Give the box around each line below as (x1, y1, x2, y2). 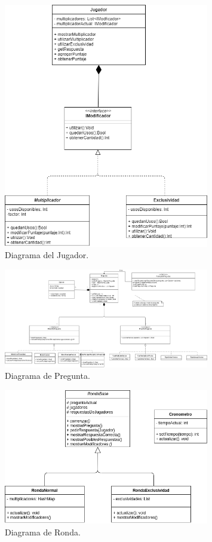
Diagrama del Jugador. (5, 249, 89, 261)
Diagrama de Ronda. (5, 525, 81, 538)
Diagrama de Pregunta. (5, 369, 90, 382)
